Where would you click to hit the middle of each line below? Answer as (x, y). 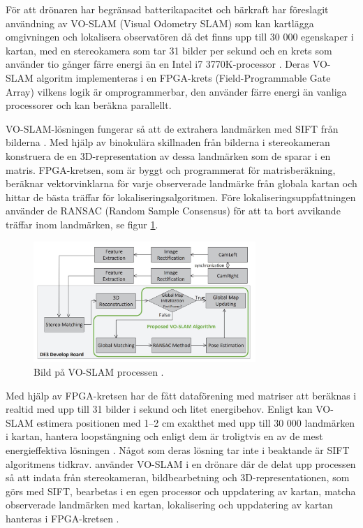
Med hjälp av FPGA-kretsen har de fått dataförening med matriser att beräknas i (181, 395)
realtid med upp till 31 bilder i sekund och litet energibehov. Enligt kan (159, 409)
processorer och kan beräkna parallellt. (89, 105)
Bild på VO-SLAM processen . (99, 372)
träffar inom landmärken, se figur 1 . (82, 224)
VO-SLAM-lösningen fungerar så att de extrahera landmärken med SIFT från (172, 128)
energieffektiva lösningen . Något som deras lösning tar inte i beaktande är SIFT (178, 450)
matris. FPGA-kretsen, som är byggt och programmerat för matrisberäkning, (171, 169)
